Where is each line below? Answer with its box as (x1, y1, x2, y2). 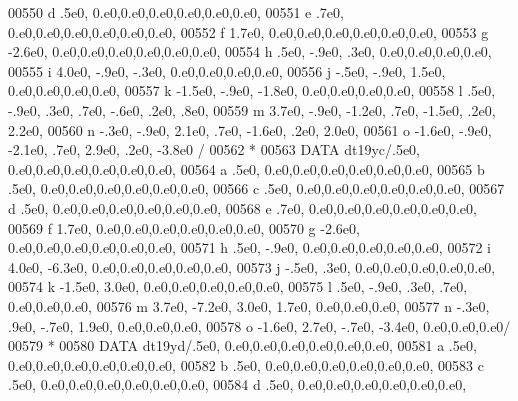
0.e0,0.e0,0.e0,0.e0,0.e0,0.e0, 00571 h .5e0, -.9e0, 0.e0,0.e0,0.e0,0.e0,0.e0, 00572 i (8, 237, 491, 258)
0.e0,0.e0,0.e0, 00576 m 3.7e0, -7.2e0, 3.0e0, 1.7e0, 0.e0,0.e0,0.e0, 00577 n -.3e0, (8, 295, 490, 316)
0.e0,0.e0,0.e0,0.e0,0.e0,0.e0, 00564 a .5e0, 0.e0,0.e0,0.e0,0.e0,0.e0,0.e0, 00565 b (8, 158, 485, 179)
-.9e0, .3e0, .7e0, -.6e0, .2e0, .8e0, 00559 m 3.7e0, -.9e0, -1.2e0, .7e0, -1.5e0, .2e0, (8, 99, 496, 120)
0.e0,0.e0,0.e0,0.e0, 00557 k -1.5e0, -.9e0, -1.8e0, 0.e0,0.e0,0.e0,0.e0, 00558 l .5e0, (8, 80, 496, 101)
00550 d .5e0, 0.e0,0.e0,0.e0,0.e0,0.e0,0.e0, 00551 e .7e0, (8, 2, 344, 22)
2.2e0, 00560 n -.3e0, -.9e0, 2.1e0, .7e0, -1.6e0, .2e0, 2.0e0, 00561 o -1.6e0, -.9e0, (8, 119, 492, 140)
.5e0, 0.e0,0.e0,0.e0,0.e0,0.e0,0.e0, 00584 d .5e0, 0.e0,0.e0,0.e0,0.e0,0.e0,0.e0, (8, 374, 467, 395)
